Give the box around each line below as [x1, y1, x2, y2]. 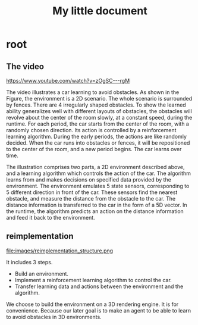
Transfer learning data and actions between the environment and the [14, 283, 184, 290]
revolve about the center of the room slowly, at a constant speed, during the [6, 114, 193, 121]
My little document [52, 4, 147, 18]
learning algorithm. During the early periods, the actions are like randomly [6, 133, 187, 140]
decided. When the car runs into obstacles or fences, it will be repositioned [6, 139, 190, 146]
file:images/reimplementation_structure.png [6, 247, 114, 254]
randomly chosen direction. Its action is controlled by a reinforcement [6, 127, 177, 133]
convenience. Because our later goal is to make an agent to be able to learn [6, 307, 191, 314]
